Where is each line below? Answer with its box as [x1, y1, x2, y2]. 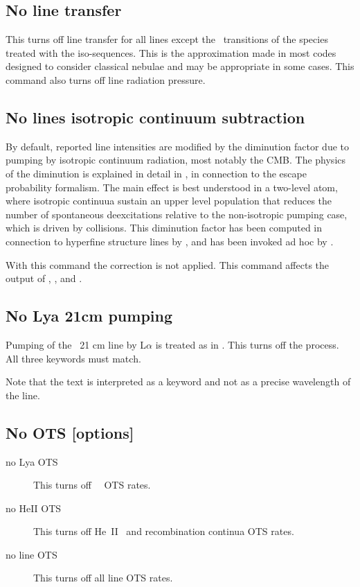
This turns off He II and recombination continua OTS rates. [33, 524, 294, 538]
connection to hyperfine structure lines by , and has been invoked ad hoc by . [6, 234, 334, 248]
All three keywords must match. [6, 351, 141, 365]
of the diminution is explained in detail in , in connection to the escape [6, 166, 307, 180]
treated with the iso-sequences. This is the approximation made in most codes [6, 45, 336, 60]
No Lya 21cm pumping [6, 305, 173, 326]
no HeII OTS [6, 500, 62, 515]
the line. [6, 387, 40, 402]
